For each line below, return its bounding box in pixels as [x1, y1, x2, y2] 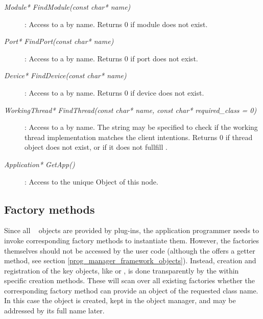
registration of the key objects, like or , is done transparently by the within [4, 265, 239, 276]
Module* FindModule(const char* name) [4, 2, 131, 12]
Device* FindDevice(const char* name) [4, 70, 127, 81]
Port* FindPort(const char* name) [4, 36, 114, 47]
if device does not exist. [130, 87, 204, 98]
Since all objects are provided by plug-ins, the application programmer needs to [4, 225, 259, 236]
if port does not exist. [130, 53, 198, 63]
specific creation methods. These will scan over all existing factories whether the [4, 275, 255, 286]
